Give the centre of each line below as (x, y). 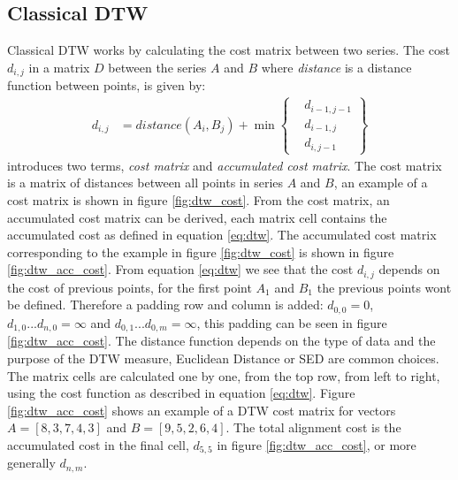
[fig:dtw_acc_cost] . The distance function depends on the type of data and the (221, 341)
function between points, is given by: (107, 85)
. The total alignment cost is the (313, 427)
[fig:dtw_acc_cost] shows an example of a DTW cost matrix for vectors (202, 410)
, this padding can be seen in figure (292, 322)
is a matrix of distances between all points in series (145, 183)
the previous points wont (384, 287)
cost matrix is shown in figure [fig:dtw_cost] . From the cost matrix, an (198, 200)
